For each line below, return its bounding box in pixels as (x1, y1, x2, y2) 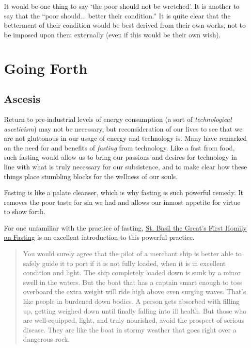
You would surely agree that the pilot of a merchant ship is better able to (23, 249, 242, 259)
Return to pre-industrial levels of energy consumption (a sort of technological (4, 114, 232, 124)
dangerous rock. (23, 334, 70, 344)
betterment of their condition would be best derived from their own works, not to (4, 20, 246, 30)
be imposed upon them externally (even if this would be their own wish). (4, 29, 221, 39)
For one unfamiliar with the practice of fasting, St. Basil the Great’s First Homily (4, 222, 247, 232)
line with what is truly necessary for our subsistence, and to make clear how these (4, 161, 247, 171)
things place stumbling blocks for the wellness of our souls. (4, 171, 178, 181)
